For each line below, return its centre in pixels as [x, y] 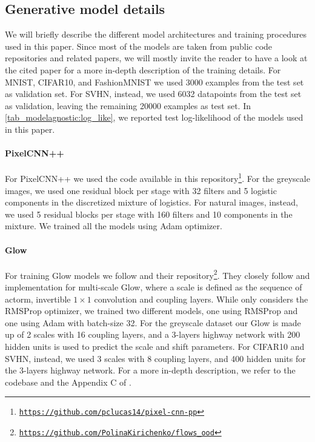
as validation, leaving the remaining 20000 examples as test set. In [128, 105]
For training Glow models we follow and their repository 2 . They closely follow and [157, 274]
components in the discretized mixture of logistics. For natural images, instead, [151, 202]
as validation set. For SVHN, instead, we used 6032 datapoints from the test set [153, 94]
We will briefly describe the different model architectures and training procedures [156, 34]
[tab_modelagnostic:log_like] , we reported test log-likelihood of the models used [154, 117]
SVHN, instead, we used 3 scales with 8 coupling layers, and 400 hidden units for [155, 358]
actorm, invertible [38, 299]
